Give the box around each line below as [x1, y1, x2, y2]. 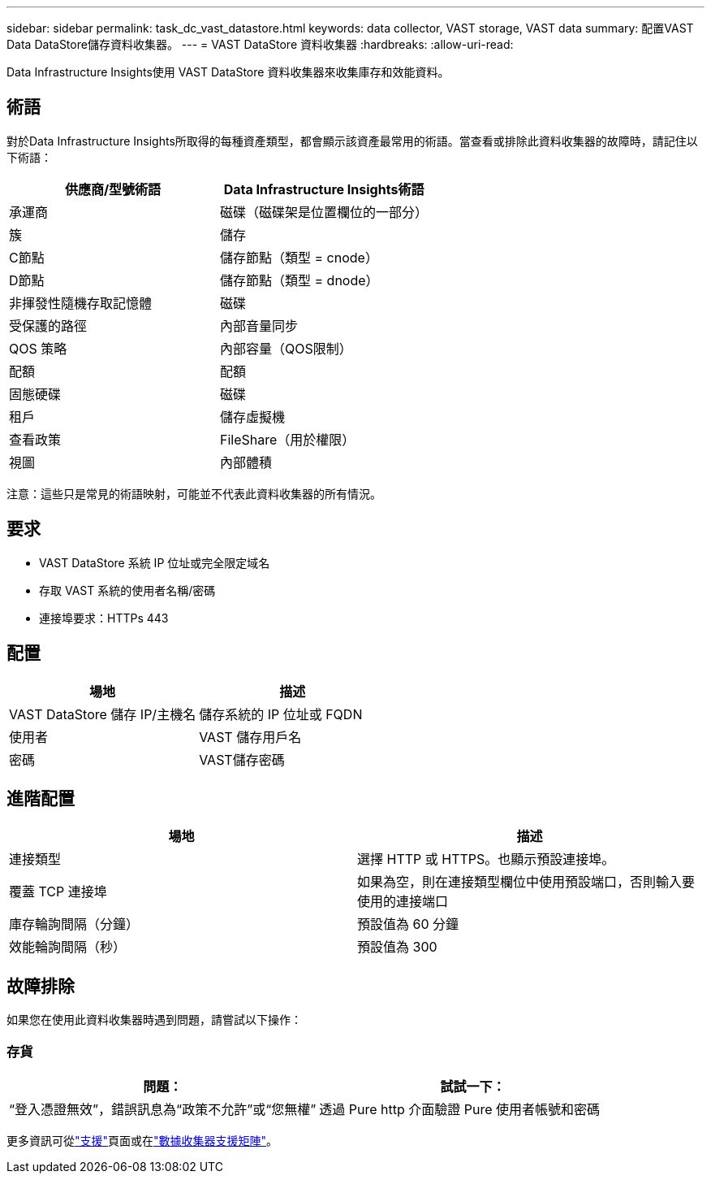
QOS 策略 [9, 340, 67, 357]
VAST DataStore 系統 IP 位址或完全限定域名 [39, 555, 270, 570]
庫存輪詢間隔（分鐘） [9, 916, 140, 933]
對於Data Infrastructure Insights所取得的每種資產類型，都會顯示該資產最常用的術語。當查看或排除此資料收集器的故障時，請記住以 [6, 133, 698, 148]
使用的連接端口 [357, 893, 449, 910]
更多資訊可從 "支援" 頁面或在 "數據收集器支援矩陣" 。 [6, 1133, 278, 1147]
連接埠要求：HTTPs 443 [39, 610, 169, 625]
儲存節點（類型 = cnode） [220, 249, 378, 266]
